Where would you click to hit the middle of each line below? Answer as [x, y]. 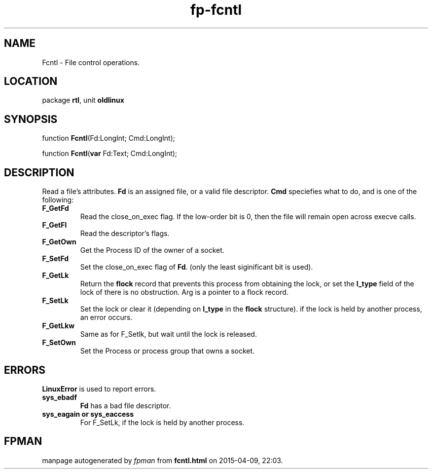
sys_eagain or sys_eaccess [88, 414]
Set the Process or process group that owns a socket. [167, 351]
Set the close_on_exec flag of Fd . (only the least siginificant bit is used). [197, 267]
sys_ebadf [59, 397]
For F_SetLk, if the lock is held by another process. [162, 422]
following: [58, 200]
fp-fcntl [216, 10]
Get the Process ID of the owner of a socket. [152, 250]
